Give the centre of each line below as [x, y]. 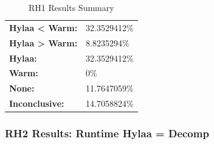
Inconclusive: [37, 103]
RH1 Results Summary [71, 7]
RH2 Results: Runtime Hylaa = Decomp [107, 133]
